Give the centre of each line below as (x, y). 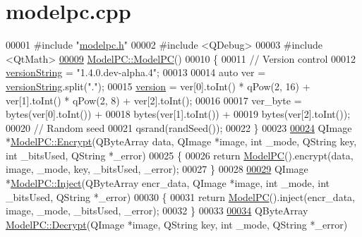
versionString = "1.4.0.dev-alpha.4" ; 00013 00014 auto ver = (136, 72)
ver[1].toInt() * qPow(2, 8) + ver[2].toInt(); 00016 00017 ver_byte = (154, 100)
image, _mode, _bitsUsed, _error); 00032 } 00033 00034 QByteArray (157, 211)
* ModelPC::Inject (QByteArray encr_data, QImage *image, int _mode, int (168, 183)
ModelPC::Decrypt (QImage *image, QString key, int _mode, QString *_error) (177, 224)
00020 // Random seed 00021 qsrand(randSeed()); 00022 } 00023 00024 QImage (179, 127)
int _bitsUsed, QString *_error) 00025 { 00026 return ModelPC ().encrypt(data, (180, 155)
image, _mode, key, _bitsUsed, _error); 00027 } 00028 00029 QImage (157, 169)
